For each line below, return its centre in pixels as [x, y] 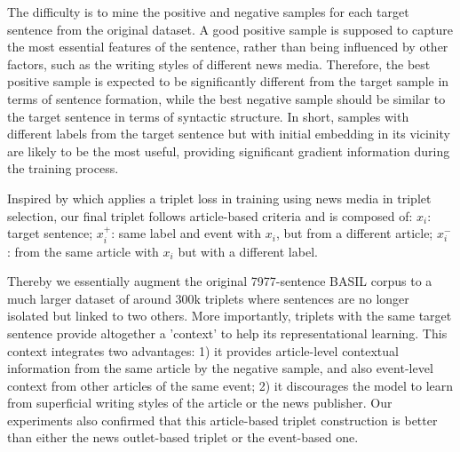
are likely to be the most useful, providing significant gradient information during [229, 151]
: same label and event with [186, 233]
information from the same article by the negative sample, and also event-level [220, 368]
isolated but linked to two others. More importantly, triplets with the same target [230, 316]
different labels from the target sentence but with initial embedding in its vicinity [229, 134]
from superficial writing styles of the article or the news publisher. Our [200, 403]
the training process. [63, 168]
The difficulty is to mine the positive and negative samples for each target [208, 12]
